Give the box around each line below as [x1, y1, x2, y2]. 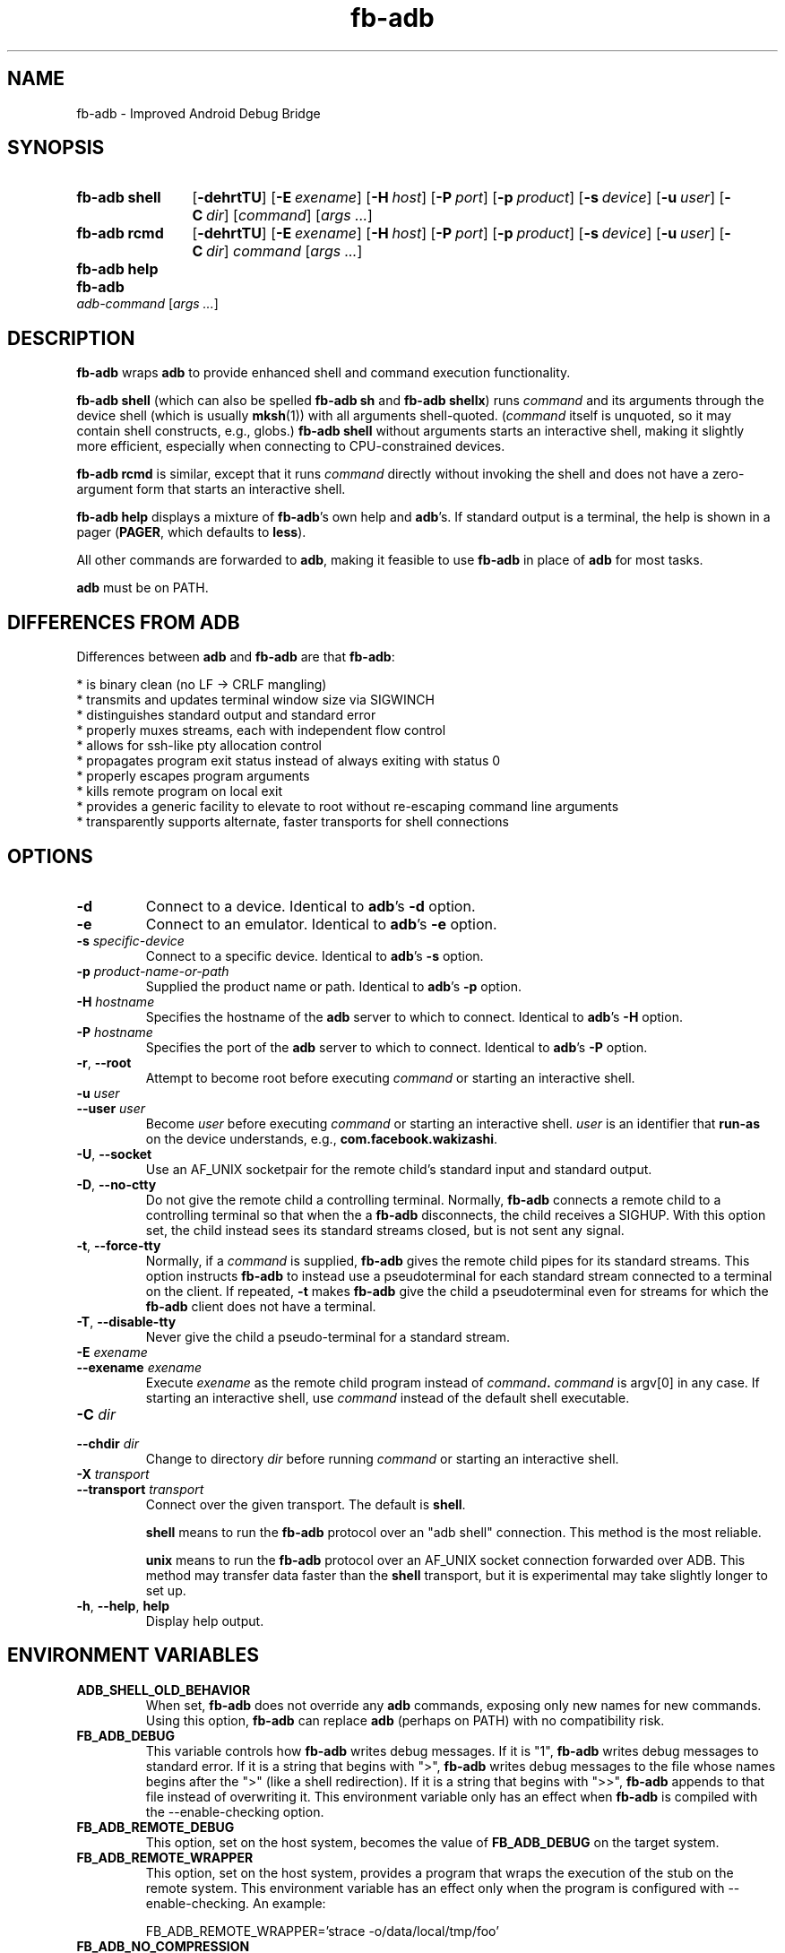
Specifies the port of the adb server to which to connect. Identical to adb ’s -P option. [145, 1039, 648, 1055]
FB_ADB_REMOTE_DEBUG [76, 1819, 235, 1835]
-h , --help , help [76, 1597, 170, 1613]
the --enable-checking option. [145, 1803, 324, 1819]
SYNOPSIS [7, 136, 105, 160]
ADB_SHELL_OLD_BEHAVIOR [76, 1681, 251, 1698]
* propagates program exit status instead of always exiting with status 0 [76, 753, 501, 769]
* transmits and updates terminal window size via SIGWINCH [76, 692, 435, 708]
